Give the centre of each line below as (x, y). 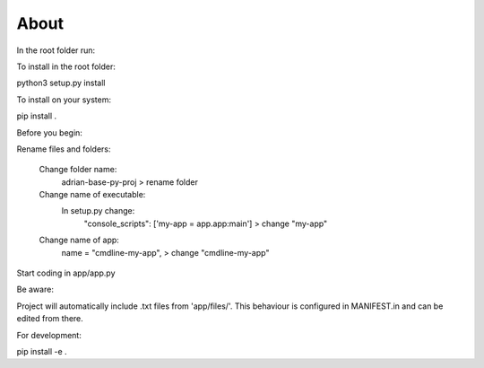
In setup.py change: (98, 211)
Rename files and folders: (64, 149)
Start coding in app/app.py (66, 273)
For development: (49, 335)
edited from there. (50, 319)
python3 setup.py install (61, 83)
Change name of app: (79, 240)
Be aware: (35, 289)
